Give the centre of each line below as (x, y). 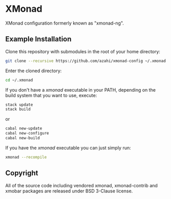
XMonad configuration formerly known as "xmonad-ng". (65, 23)
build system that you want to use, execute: (51, 95)
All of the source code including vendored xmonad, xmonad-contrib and (81, 185)
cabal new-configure (27, 134)
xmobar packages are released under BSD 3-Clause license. (69, 191)
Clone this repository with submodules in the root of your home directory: (83, 51)
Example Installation (38, 39)
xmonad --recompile (26, 157)
